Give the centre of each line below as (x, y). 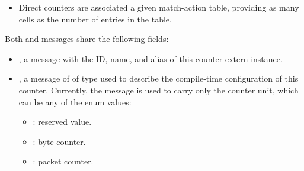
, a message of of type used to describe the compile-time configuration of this (159, 78)
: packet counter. (63, 161)
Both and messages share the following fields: (87, 39)
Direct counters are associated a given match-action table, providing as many (159, 7)
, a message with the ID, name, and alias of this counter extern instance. (151, 58)
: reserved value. (62, 122)
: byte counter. (59, 141)
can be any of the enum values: (75, 101)
